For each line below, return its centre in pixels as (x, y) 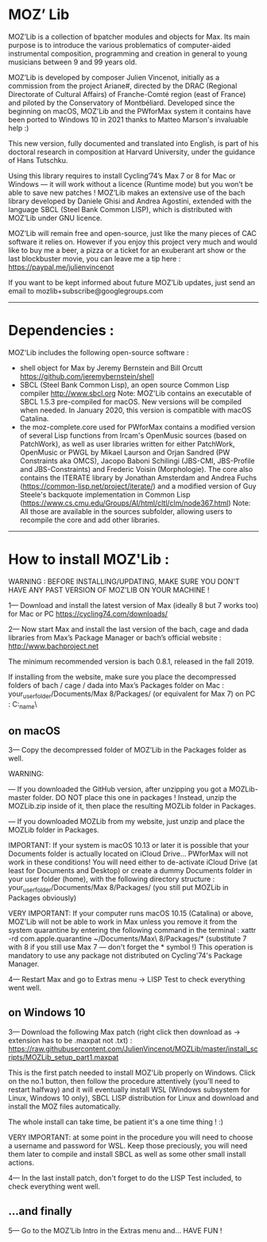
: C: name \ (23, 705)
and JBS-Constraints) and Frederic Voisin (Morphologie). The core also (136, 469)
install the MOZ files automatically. (64, 1106)
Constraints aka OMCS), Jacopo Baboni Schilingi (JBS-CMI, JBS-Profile (137, 460)
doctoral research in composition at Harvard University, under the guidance (132, 152)
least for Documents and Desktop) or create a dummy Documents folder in (130, 871)
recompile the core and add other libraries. (90, 520)
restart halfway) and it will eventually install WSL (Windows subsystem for (129, 1089)
